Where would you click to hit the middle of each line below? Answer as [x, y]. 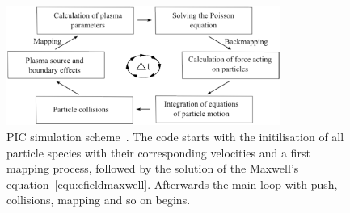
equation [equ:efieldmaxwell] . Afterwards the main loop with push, [172, 184]
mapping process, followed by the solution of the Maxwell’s [153, 168]
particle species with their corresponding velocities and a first [158, 152]
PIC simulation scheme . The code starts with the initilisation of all [175, 136]
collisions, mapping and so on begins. [99, 200]
